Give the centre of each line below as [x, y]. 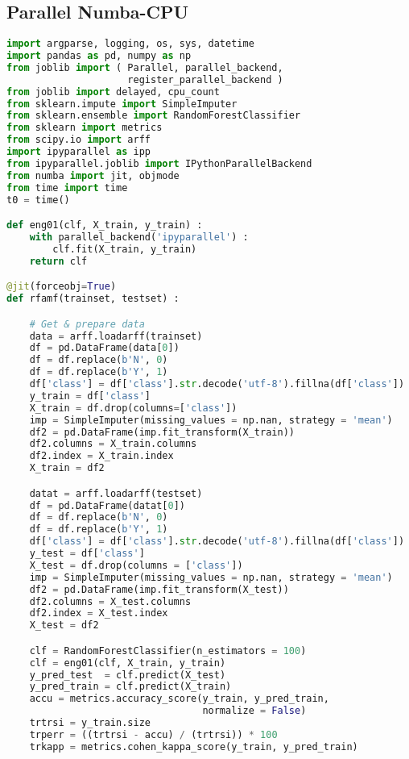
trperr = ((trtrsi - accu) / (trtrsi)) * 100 [153, 734]
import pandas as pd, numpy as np [99, 56]
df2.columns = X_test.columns [110, 601]
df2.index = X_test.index [99, 613]
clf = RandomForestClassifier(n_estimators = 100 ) [168, 651]
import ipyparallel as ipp [78, 152]
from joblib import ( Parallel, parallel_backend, [145, 67]
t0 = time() [38, 200]
